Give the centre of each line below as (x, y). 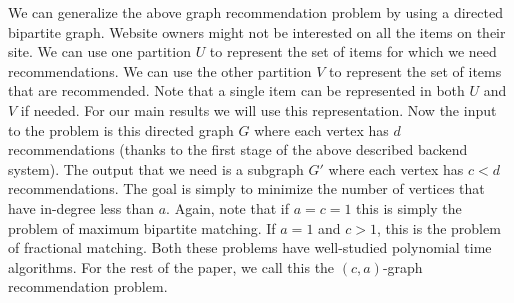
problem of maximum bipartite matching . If (142, 227)
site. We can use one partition (99, 51)
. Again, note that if (227, 207)
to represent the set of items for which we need (353, 51)
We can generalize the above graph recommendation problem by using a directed (255, 12)
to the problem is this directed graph (121, 129)
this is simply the (409, 207)
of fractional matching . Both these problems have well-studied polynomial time (250, 247)
